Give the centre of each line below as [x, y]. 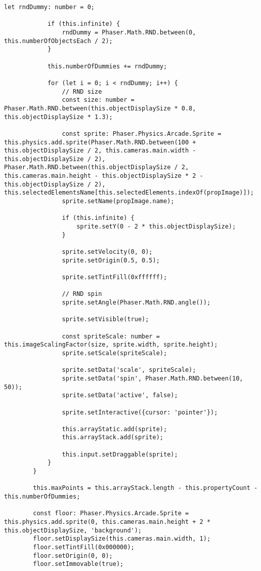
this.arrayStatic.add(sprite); [115, 429]
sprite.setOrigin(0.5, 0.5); [111, 260]
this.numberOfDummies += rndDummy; [107, 66]
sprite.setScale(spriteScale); [115, 353]
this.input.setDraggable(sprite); [120, 454]
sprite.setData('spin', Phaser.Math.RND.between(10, [153, 378]
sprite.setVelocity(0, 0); [107, 252]
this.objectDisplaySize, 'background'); [73, 530]
